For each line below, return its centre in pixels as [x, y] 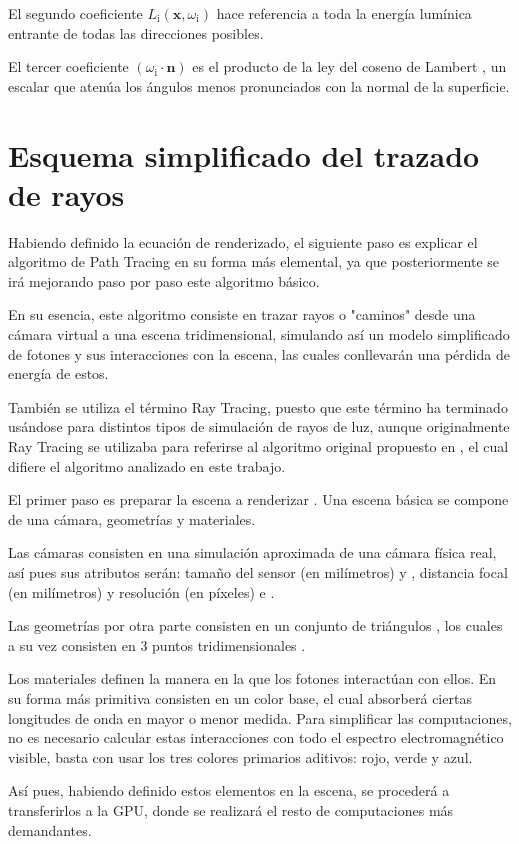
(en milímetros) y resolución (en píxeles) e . [141, 591]
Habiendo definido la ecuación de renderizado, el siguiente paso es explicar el [243, 241]
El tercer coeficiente [68, 66]
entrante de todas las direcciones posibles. [136, 32]
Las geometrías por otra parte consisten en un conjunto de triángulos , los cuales [255, 625]
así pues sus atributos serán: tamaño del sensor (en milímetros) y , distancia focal [258, 572]
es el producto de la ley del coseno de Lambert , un [349, 66]
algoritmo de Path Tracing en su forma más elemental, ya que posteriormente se [254, 261]
